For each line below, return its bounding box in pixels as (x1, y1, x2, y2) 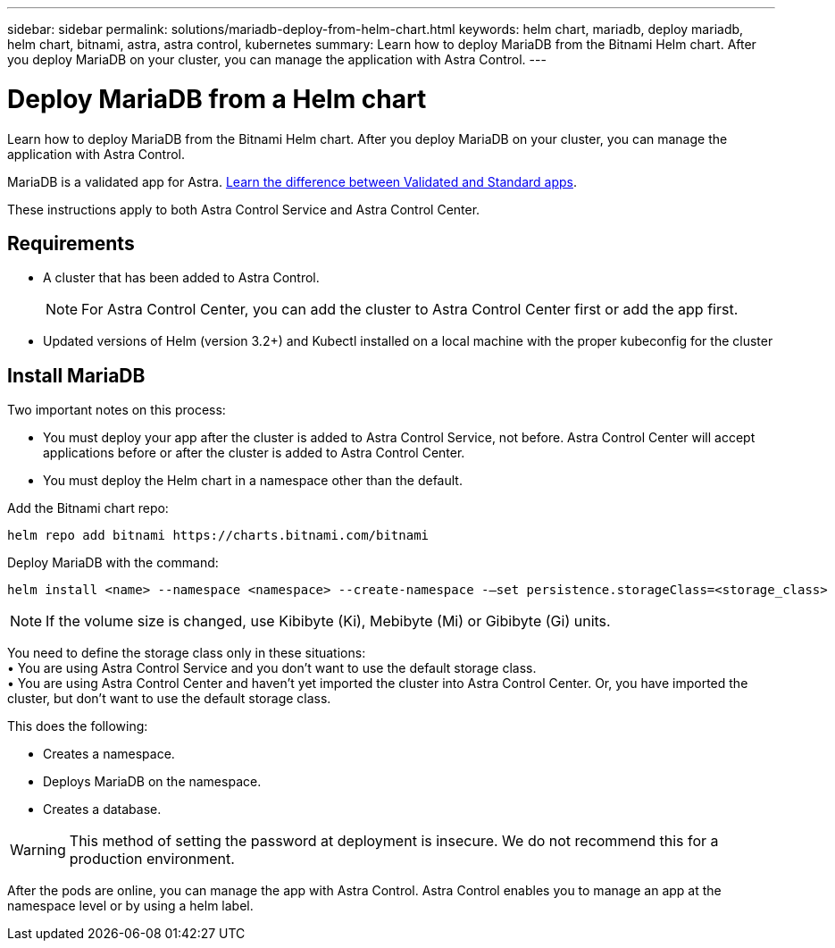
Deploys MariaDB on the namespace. (43, 774, 262, 790)
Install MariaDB (7, 364, 146, 387)
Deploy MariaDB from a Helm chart (7, 83, 427, 114)
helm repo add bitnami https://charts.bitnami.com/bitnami (7, 528, 430, 543)
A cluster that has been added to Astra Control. (43, 270, 320, 286)
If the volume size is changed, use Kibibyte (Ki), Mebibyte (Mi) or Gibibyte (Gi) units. (46, 612, 611, 631)
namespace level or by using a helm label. (7, 898, 254, 914)
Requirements (7, 231, 135, 255)
